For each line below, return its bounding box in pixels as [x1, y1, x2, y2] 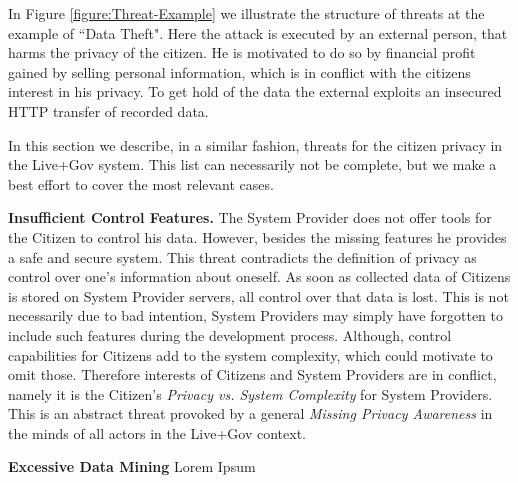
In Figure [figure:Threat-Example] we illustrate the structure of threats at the [8, 3, 485, 23]
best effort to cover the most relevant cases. [8, 173, 274, 194]
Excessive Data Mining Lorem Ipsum [8, 456, 256, 477]
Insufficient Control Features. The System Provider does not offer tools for [8, 207, 492, 228]
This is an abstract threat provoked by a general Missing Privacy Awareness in [8, 403, 493, 424]
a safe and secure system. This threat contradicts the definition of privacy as [8, 246, 477, 267]
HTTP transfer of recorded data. [8, 100, 209, 121]
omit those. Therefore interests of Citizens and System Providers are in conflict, [8, 364, 497, 385]
